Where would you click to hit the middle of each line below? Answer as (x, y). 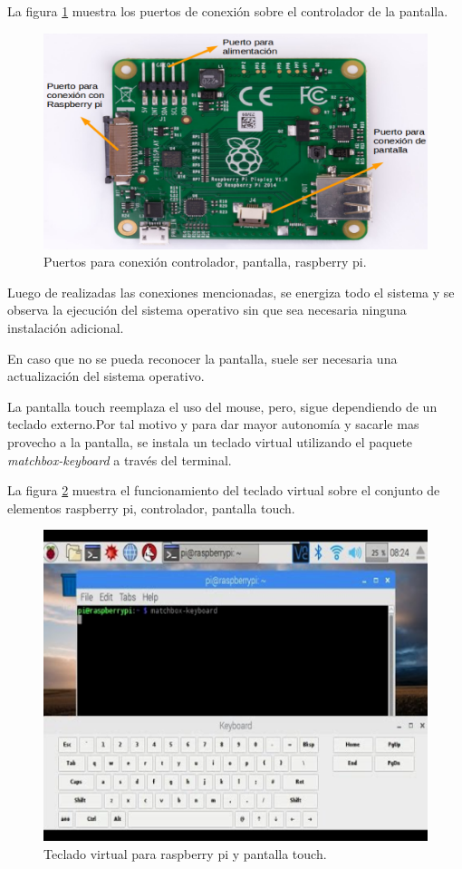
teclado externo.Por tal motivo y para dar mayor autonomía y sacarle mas (213, 424)
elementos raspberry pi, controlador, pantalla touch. (151, 508)
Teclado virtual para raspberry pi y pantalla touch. (185, 853)
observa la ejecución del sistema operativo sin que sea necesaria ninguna (207, 310)
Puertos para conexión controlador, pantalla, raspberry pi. (205, 262)
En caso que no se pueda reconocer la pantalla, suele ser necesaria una (202, 358)
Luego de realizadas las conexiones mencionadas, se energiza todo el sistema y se (231, 292)
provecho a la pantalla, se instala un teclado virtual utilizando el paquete (210, 442)
